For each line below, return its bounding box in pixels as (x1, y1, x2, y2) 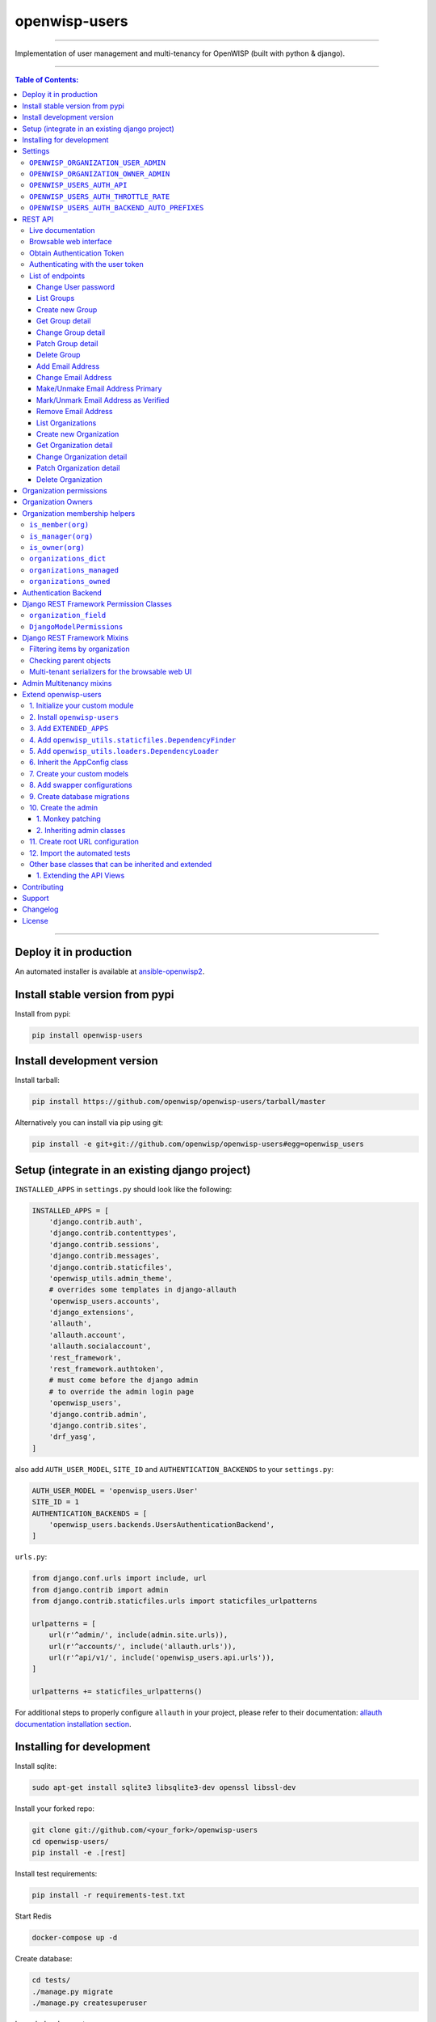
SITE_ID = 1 (31, 1497, 80, 1507)
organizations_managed (29, 565, 119, 574)
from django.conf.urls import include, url (31, 1574, 208, 1583)
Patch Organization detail (36, 463, 120, 473)
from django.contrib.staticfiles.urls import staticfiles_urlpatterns (31, 1597, 318, 1605)
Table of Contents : (15, 74, 79, 84)
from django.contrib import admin (31, 1585, 169, 1594)
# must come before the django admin (48, 1376, 199, 1385)
